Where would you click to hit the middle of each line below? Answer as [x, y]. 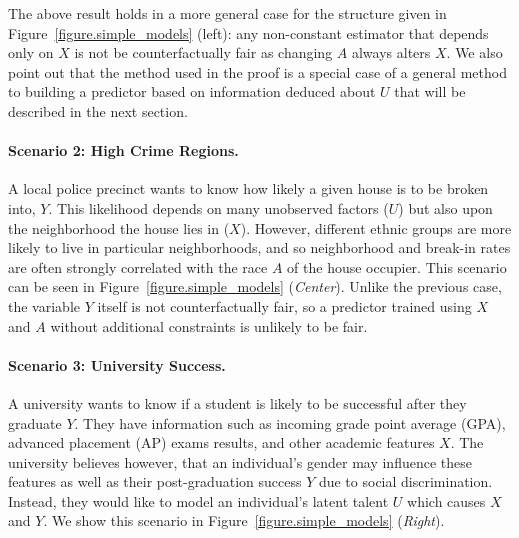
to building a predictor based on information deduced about [192, 91]
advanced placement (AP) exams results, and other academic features [221, 442]
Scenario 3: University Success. [117, 364]
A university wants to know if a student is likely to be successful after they [237, 402]
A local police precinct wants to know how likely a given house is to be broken [248, 188]
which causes [446, 500]
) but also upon [445, 207]
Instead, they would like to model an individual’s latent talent [198, 500]
